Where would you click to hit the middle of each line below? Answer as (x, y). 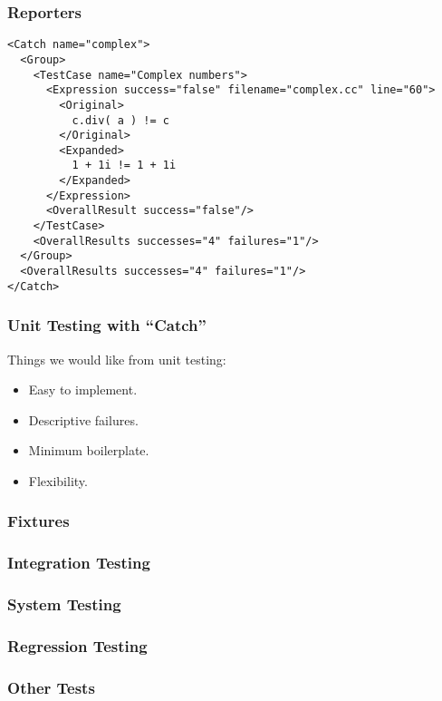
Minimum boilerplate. (89, 450)
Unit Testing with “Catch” (107, 325)
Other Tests (51, 687)
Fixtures (38, 521)
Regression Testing (77, 646)
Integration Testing (79, 563)
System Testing (64, 604)
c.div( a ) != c (120, 120)
